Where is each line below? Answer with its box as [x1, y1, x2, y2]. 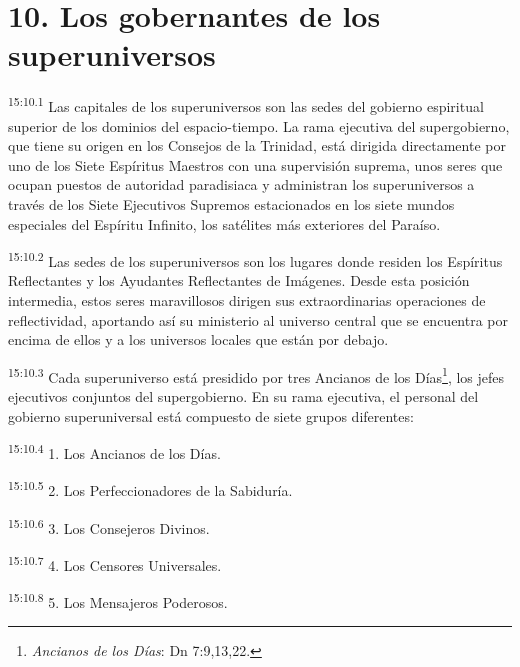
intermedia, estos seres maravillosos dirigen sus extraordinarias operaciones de [8, 289, 486, 310]
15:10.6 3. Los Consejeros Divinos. [8, 514, 210, 538]
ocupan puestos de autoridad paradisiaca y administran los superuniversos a [8, 174, 475, 195]
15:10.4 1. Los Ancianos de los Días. [8, 440, 221, 463]
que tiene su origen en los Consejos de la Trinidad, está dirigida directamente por [8, 135, 506, 156]
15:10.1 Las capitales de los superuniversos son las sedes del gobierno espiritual [8, 93, 484, 116]
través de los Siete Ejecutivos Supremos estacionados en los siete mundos [8, 193, 455, 214]
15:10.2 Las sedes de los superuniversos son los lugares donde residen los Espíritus [8, 248, 503, 271]
